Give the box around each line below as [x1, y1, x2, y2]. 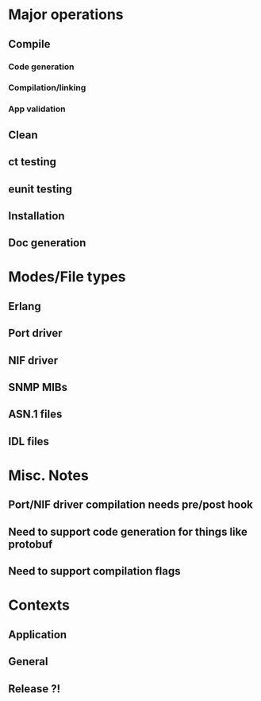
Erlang [8, 300, 41, 313]
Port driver [8, 327, 63, 340]
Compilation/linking [8, 82, 86, 93]
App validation [8, 103, 66, 114]
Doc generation [8, 236, 86, 250]
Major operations [8, 6, 125, 24]
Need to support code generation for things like [8, 525, 248, 538]
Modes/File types [8, 268, 126, 286]
